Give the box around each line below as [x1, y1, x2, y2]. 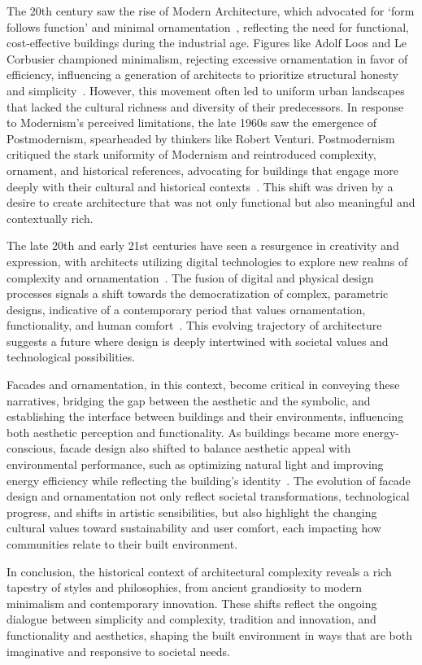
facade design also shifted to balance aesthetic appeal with [59, 440, 351, 457]
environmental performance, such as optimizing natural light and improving [7, 456, 384, 473]
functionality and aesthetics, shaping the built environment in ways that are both [7, 626, 412, 643]
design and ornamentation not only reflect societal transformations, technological [7, 488, 410, 505]
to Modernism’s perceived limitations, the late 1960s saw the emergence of [7, 114, 377, 131]
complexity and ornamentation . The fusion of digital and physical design [7, 269, 374, 286]
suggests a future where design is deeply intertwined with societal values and [7, 332, 389, 349]
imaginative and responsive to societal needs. [7, 642, 230, 659]
